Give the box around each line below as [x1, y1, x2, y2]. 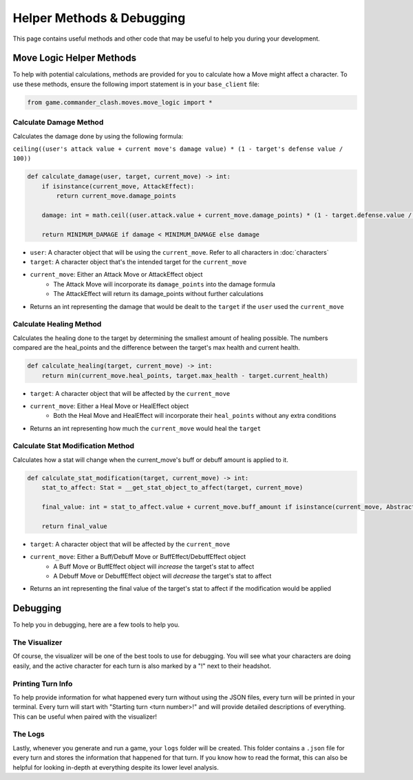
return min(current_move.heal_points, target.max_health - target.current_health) [41, 372, 329, 379]
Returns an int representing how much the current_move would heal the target [30, 424, 262, 432]
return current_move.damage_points [56, 192, 177, 200]
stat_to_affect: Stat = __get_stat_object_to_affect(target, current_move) [41, 484, 304, 492]
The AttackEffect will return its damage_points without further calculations [53, 290, 264, 298]
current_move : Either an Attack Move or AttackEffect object [30, 271, 203, 279]
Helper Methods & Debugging [12, 10, 186, 25]
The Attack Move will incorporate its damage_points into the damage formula [53, 280, 275, 288]
